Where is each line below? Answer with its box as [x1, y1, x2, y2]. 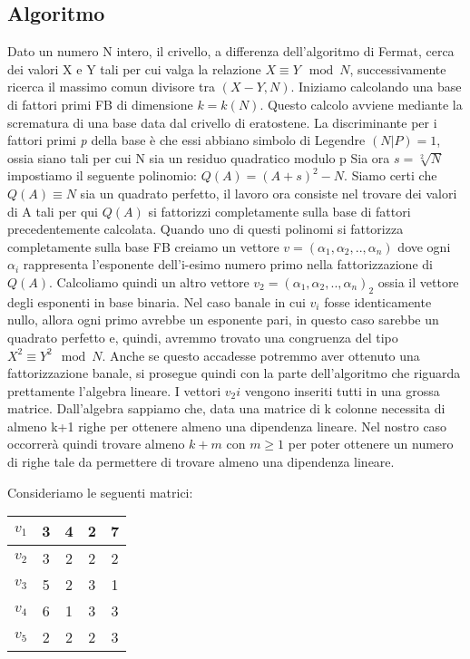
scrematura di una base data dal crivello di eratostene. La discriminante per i [7, 112, 437, 131]
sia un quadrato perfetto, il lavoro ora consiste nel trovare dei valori [80, 183, 457, 202]
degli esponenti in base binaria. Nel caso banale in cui [7, 292, 306, 311]
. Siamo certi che [344, 166, 437, 185]
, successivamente [349, 59, 446, 78]
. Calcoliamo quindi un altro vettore [49, 272, 250, 291]
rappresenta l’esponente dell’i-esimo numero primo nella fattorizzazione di [23, 255, 433, 274]
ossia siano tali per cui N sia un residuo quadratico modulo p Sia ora [7, 148, 390, 167]
